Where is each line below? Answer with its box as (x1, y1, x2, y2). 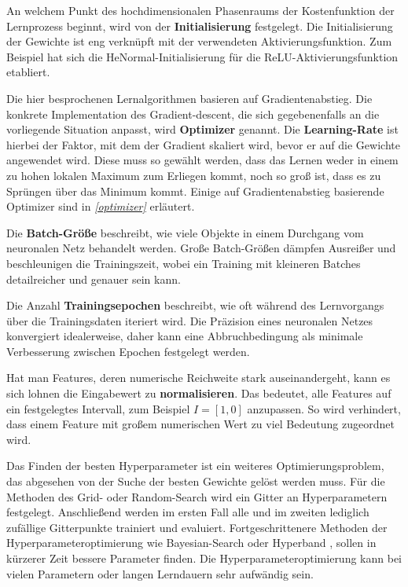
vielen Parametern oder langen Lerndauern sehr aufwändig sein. (6, 565, 314, 581)
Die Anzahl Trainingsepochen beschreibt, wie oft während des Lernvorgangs (6, 297, 384, 314)
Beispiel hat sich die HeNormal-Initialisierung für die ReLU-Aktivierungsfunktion (6, 48, 399, 64)
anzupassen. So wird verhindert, (247, 400, 401, 416)
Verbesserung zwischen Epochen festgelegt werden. (6, 343, 250, 359)
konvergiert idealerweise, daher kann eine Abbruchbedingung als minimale (6, 328, 363, 344)
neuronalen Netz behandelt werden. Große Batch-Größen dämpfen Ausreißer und (6, 240, 396, 256)
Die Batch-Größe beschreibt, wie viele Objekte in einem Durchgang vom (6, 224, 364, 240)
